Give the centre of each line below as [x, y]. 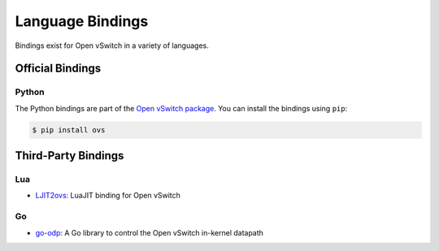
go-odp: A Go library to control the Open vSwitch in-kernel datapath [150, 232]
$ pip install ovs [69, 130]
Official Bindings [58, 69]
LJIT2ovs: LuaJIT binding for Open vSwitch [108, 196]
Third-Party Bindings [70, 156]
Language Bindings [82, 21]
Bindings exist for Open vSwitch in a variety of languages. [112, 45]
